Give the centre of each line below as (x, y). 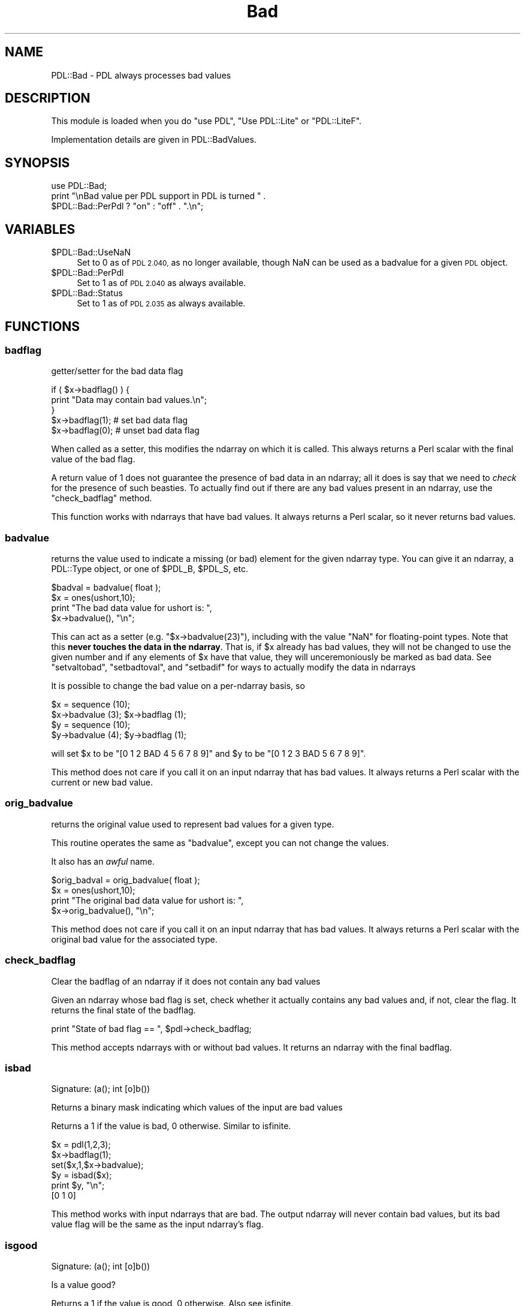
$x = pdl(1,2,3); (81, 1145)
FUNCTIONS (43, 326)
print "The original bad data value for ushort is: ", (147, 900)
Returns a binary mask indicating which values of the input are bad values (197, 1108)
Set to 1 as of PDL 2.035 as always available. (161, 303)
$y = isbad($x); (82, 1175)
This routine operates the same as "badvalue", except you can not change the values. (220, 842)
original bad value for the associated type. (134, 939)
